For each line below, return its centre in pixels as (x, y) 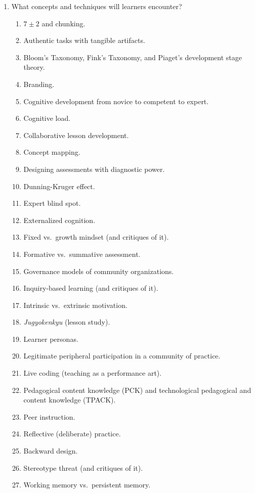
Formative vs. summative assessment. (82, 254)
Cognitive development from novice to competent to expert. (116, 101)
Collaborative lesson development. (76, 135)
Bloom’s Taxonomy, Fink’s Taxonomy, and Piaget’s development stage (133, 57)
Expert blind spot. (52, 203)
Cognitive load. (47, 118)
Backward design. (51, 451)
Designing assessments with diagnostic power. (94, 169)
